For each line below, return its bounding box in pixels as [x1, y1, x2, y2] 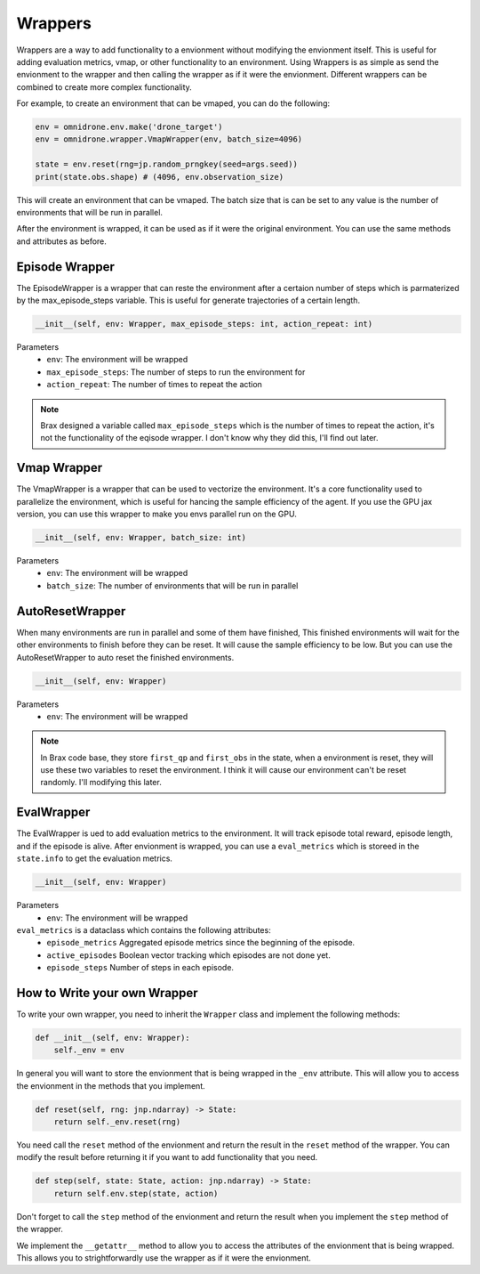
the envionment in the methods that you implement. [16, 1080, 205, 1091]
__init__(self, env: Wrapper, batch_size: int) [35, 532, 246, 543]
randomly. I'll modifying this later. [40, 777, 162, 788]
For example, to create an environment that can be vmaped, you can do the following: [16, 98, 331, 109]
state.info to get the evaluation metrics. [16, 853, 173, 864]
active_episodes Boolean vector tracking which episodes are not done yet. [46, 949, 331, 961]
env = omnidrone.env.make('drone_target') [35, 122, 223, 133]
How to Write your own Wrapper [16, 985, 199, 1001]
